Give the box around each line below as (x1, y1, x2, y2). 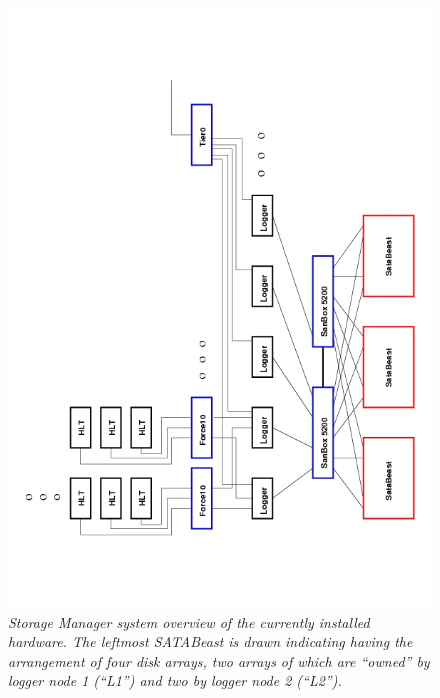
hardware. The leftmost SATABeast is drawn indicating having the (8, 631, 413, 652)
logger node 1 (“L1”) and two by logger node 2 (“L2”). (8, 670, 342, 691)
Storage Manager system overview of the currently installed (8, 611, 370, 632)
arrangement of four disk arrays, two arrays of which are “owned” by (8, 650, 430, 671)
